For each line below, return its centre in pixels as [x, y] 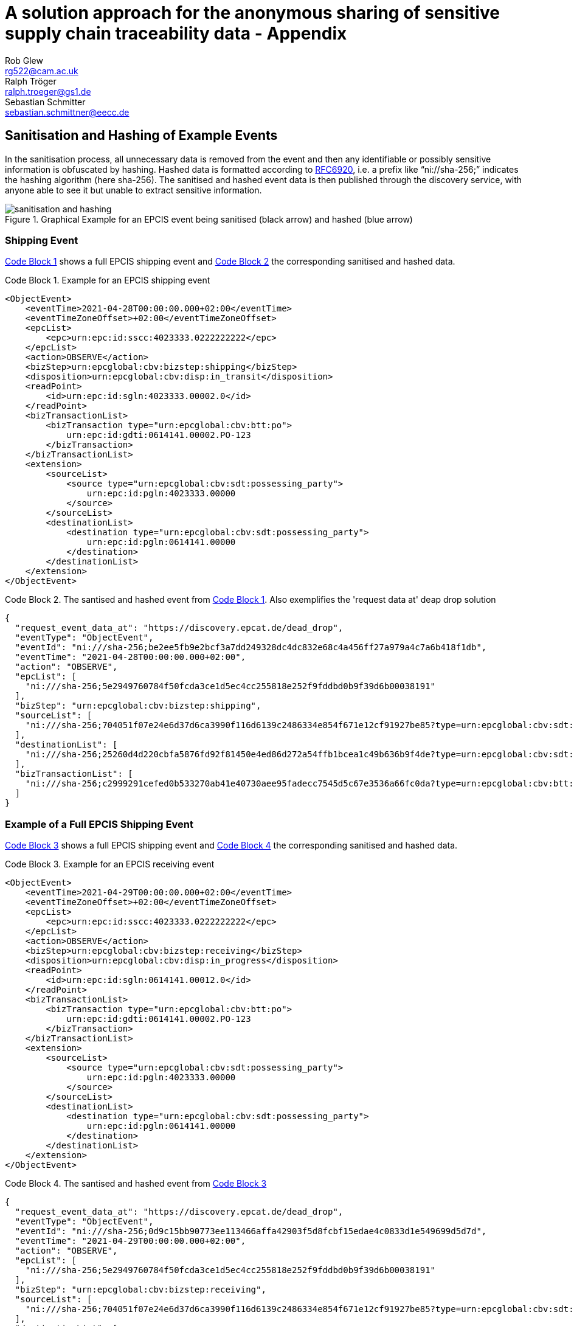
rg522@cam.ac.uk [42, 71]
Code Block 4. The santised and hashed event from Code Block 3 [136, 1184]
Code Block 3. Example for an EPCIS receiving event [110, 864]
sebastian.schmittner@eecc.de [67, 112]
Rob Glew [24, 60]
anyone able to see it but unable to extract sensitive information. [133, 190]
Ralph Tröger [31, 81]
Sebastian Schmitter [45, 102]
